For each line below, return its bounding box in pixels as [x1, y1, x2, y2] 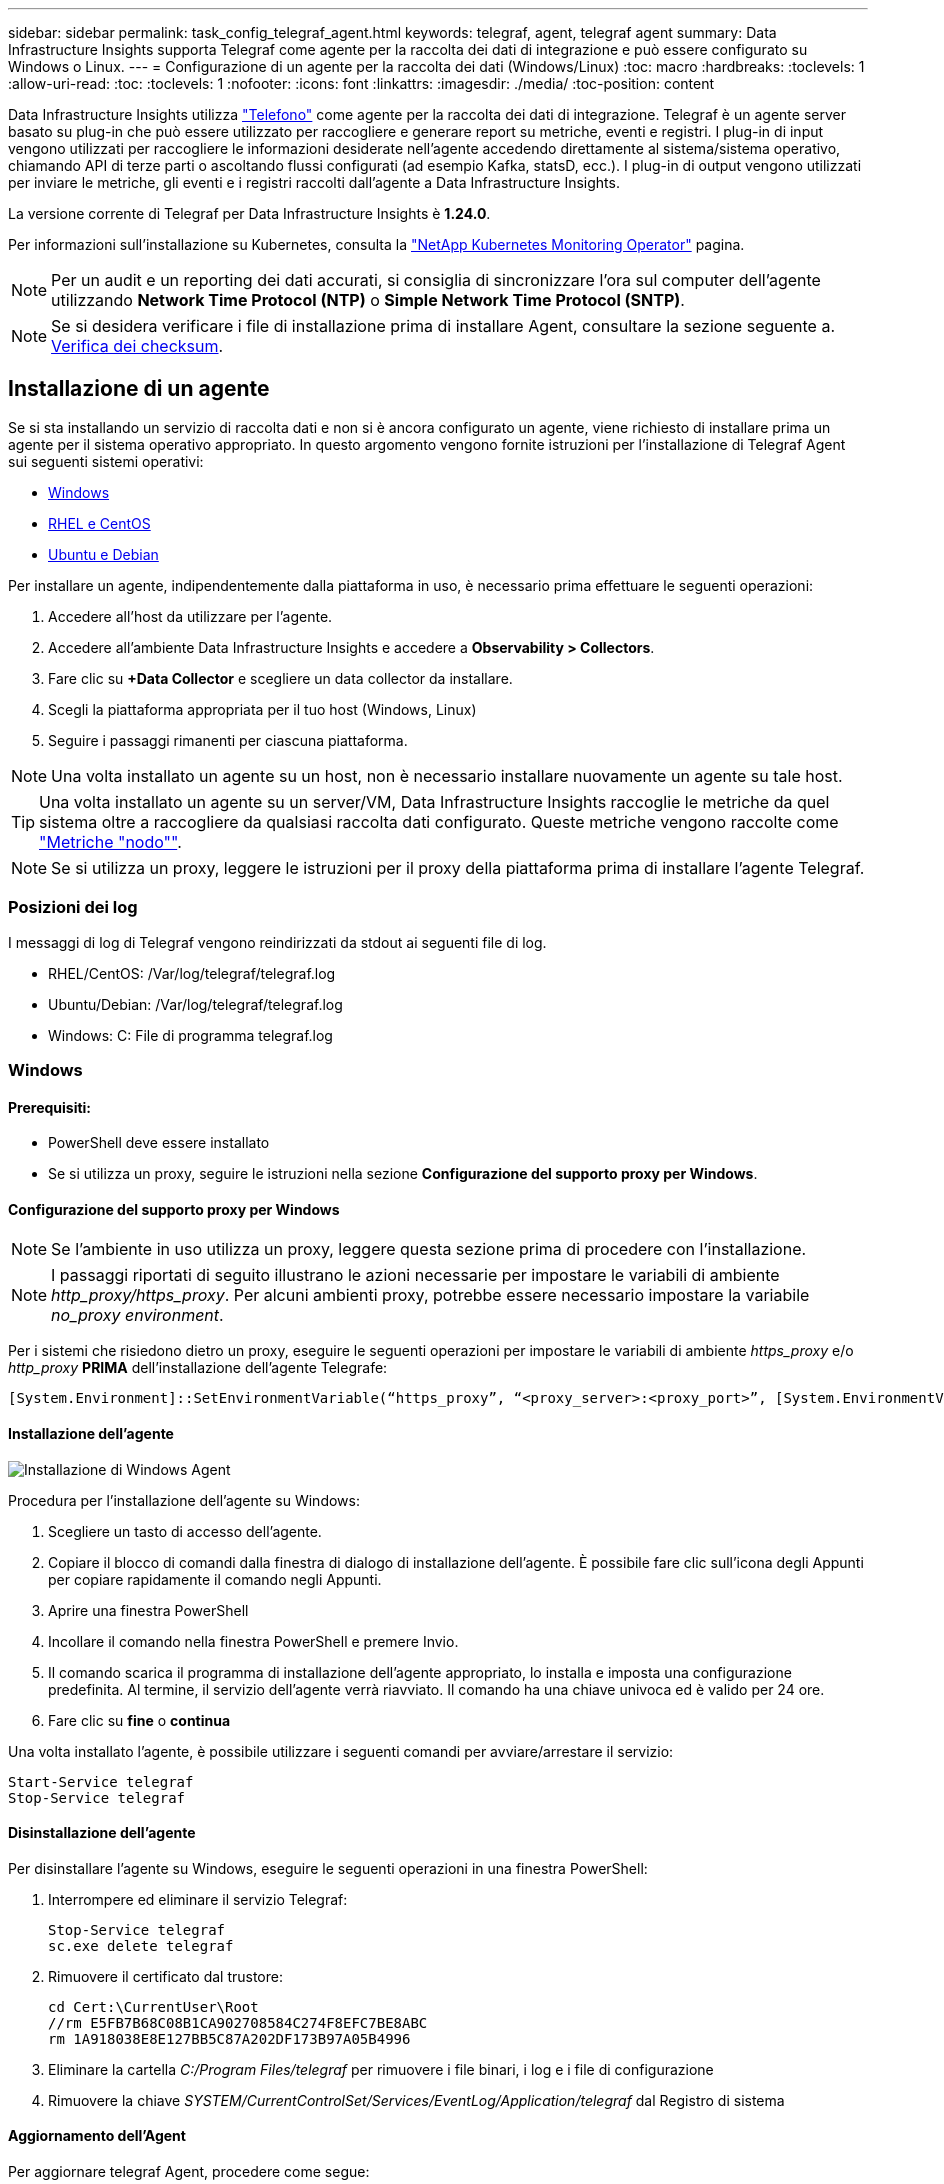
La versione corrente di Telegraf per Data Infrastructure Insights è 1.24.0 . [8, 205, 491, 222]
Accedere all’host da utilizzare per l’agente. [48, 607, 333, 625]
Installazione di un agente [8, 376, 270, 402]
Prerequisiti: [8, 1098, 92, 1116]
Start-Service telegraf [8, 1773, 194, 1790]
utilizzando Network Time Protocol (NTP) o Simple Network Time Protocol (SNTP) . [51, 290, 685, 310]
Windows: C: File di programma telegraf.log [48, 1026, 333, 1044]
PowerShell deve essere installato [48, 1134, 270, 1152]
